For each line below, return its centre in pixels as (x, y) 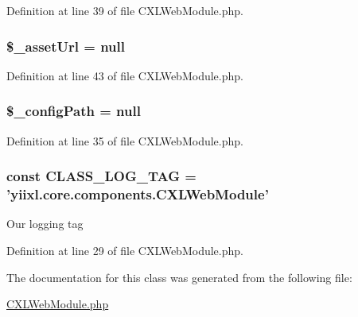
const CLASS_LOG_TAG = (101, 176)
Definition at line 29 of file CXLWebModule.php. (125, 250)
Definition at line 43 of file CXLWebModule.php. (125, 75)
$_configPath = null (74, 111)
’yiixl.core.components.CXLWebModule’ (138, 194)
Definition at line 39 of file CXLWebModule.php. (125, 10)
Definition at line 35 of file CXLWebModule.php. (125, 140)
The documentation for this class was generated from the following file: (179, 277)
